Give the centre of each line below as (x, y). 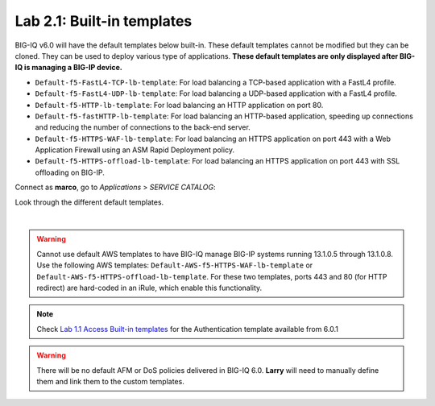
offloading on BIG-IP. (70, 172)
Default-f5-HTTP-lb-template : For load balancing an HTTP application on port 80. (179, 105)
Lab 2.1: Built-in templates (104, 21)
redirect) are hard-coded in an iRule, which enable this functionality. (149, 288)
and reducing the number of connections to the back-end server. (143, 127)
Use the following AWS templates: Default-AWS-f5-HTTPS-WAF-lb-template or (175, 265)
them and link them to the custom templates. (110, 381)
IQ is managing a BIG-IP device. (68, 68)
